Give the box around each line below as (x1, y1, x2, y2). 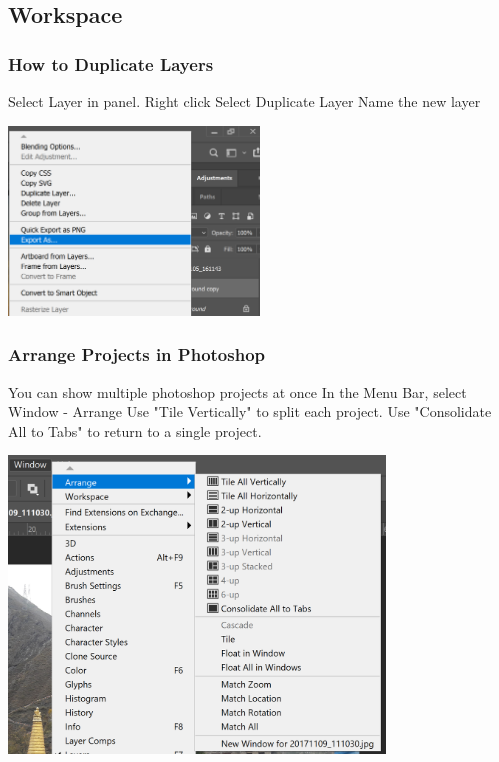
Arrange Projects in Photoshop (8, 342, 266, 367)
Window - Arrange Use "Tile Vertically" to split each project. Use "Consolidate (8, 401, 492, 422)
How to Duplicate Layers (8, 51, 214, 76)
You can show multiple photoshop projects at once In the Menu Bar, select (8, 381, 467, 402)
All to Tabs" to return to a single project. (8, 420, 262, 441)
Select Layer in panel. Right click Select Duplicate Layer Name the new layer (8, 91, 481, 111)
